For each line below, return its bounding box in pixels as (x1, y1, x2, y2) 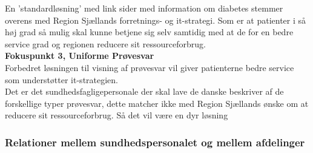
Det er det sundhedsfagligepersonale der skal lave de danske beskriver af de (5, 85, 284, 98)
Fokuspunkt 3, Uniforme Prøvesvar (5, 49, 154, 62)
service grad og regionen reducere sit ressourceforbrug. (5, 37, 206, 50)
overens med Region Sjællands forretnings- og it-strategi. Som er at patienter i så (5, 13, 306, 26)
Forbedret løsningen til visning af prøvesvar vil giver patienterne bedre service (5, 61, 294, 73)
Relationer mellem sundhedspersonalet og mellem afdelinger (5, 134, 305, 149)
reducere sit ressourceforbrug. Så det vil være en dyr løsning (5, 109, 228, 121)
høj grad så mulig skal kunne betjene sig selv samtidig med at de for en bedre (5, 25, 294, 38)
